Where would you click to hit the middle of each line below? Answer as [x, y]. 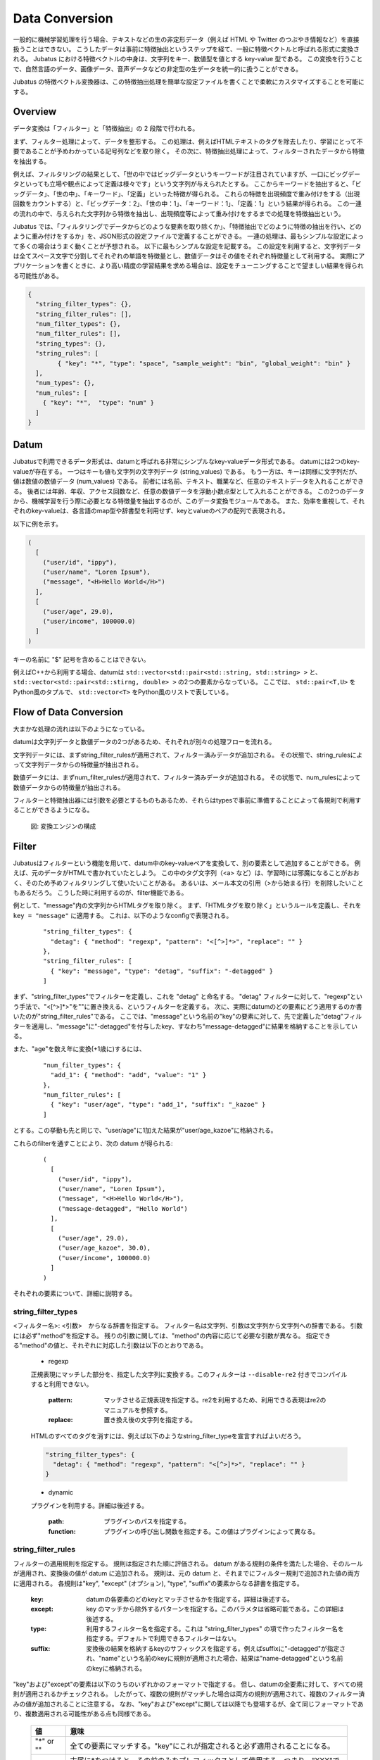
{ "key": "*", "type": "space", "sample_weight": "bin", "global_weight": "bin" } [204, 363]
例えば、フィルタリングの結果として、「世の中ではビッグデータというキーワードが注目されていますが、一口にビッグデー [186, 174]
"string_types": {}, [71, 344]
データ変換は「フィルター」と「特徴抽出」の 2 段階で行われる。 [106, 128]
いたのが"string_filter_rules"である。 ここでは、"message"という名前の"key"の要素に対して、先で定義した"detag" [178, 1017]
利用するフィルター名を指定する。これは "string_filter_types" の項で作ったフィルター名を [215, 1629]
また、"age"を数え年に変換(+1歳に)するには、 [79, 1049]
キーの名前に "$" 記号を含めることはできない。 [81, 659]
